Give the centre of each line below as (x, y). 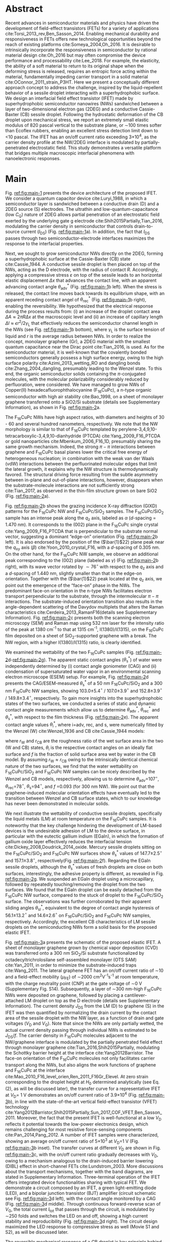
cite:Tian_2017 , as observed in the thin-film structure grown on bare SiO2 (81, 491)
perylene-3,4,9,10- (138, 429)
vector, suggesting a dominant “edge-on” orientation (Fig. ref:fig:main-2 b (82, 536)
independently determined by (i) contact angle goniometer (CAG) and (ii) (81, 666)
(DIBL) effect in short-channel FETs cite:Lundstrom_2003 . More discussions (84, 1166)
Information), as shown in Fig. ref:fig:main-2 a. (53, 407)
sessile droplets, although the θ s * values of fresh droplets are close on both (84, 867)
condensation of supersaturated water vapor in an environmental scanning (83, 671)
